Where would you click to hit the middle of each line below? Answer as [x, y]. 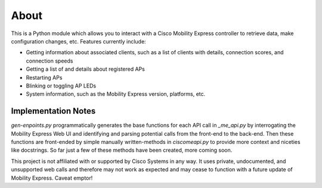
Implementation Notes [53, 111]
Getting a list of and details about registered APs [86, 69]
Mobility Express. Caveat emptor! [52, 178]
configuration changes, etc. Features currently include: [78, 41]
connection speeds [49, 61]
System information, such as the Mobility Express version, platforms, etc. [116, 94]
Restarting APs [44, 77]
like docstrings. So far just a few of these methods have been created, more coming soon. [122, 150]
